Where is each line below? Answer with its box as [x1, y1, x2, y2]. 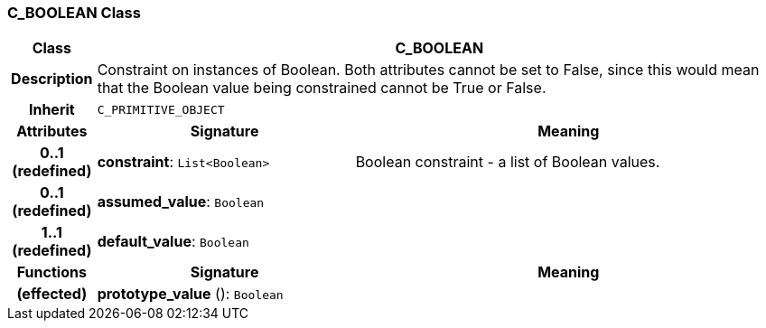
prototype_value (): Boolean [97, 285, 284, 304]
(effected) [16, 285, 88, 304]
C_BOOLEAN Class [7, 4, 141, 22]
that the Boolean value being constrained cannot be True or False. [97, 79, 546, 98]
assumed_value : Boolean [97, 192, 265, 211]
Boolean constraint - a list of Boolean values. [355, 153, 660, 172]
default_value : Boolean [97, 232, 249, 251]
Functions [16, 263, 87, 282]
